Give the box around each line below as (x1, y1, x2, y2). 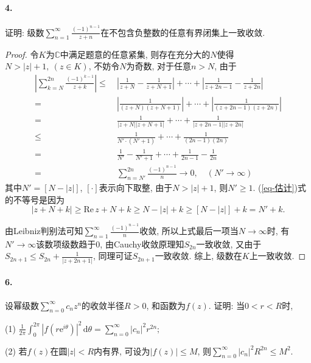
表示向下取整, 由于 (99, 181, 173, 194)
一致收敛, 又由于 (196, 237, 262, 250)
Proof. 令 (5, 47, 39, 60)
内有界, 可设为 (94, 344, 150, 357)
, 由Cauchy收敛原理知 (100, 237, 184, 250)
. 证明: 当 (208, 299, 245, 311)
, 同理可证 (93, 249, 133, 262)
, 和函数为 (146, 299, 186, 311)
